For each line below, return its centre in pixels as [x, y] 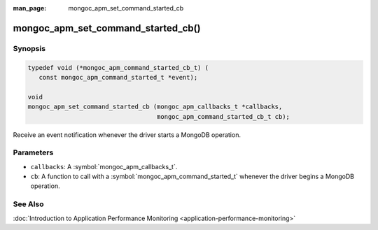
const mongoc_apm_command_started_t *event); [118, 77]
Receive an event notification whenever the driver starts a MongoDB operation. [127, 135]
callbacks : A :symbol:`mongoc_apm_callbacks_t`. [104, 166]
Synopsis [29, 48]
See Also [28, 204]
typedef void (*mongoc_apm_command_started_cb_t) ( [118, 67]
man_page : [30, 8]
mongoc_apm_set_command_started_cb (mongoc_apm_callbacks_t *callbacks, [155, 107]
